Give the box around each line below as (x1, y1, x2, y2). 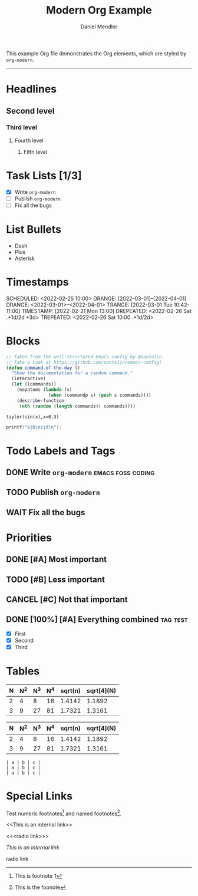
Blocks (6, 334, 40, 348)
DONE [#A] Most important (6, 555, 107, 565)
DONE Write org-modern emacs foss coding (6, 467, 155, 477)
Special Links (6, 789, 72, 802)
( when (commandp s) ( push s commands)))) (48, 392, 151, 398)
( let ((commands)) (11, 381, 57, 387)
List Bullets (6, 223, 62, 236)
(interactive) (11, 375, 46, 382)
